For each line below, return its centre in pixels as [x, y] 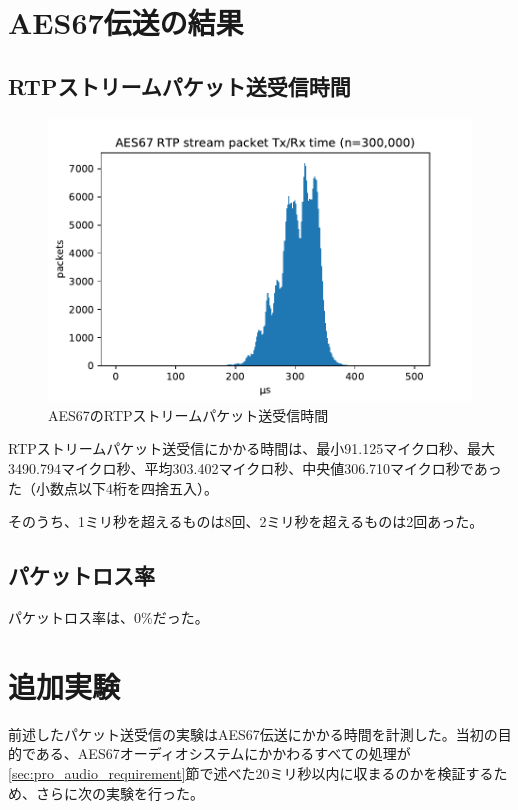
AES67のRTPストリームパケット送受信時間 [188, 414]
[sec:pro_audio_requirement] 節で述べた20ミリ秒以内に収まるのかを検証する [251, 772]
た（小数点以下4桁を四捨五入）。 [113, 487]
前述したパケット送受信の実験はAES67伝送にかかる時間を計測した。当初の [253, 733]
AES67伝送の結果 [126, 22]
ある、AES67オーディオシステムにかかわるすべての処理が [223, 753]
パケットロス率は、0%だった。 [108, 617]
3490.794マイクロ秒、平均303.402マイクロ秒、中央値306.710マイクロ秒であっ [255, 468]
